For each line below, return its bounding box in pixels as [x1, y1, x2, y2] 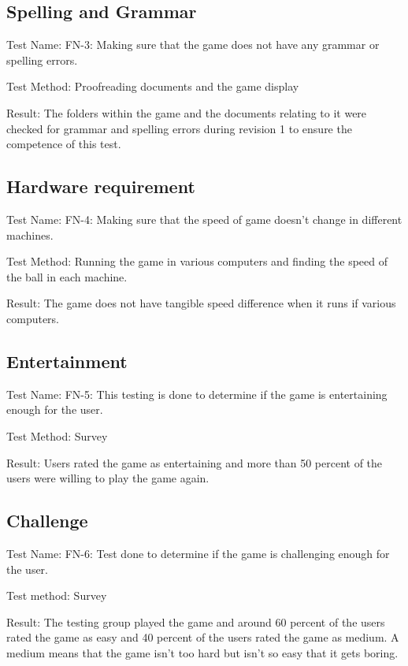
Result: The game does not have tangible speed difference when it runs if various [6, 295, 396, 311]
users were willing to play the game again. [6, 470, 210, 486]
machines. [6, 226, 54, 243]
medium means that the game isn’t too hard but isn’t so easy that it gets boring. [6, 644, 399, 660]
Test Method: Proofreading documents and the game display [6, 78, 299, 95]
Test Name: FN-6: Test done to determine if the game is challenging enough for [6, 545, 390, 561]
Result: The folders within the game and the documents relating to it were [6, 104, 367, 121]
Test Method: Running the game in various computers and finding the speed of [6, 253, 388, 270]
